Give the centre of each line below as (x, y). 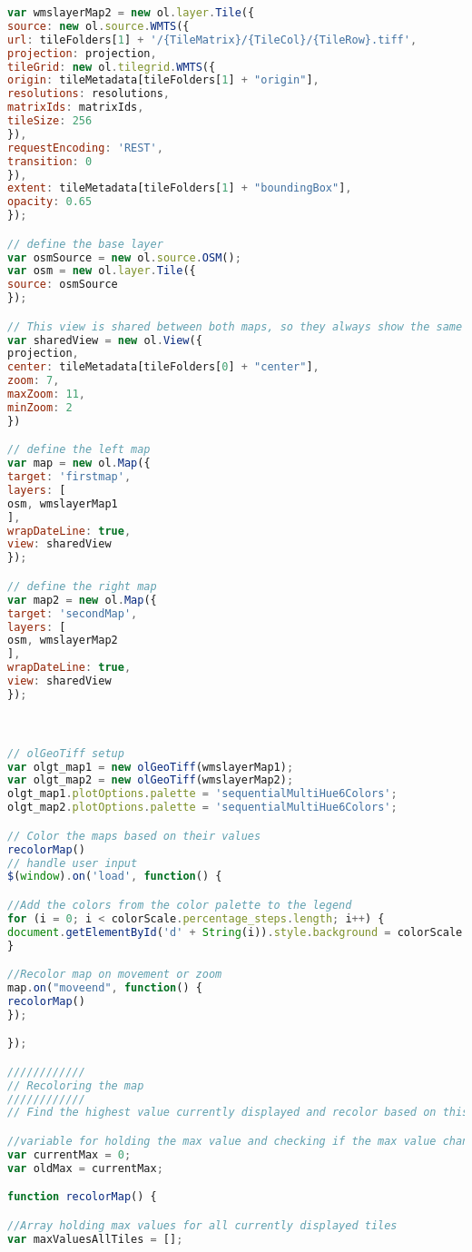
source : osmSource (63, 285)
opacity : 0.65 (50, 202)
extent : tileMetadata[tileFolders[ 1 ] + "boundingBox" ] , (180, 188)
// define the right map (82, 586)
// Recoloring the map (76, 1085)
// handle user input (73, 863)
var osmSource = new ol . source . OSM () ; (124, 257)
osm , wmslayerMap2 (63, 641)
